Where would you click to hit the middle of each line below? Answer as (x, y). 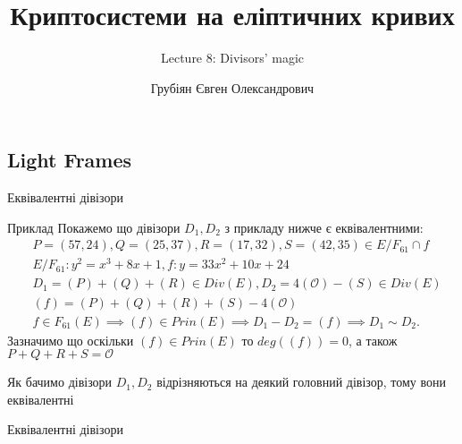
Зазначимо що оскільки (71, 340)
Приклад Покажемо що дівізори (94, 227)
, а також (373, 340)
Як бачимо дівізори (60, 382)
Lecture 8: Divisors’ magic (232, 58)
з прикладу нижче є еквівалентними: (324, 227)
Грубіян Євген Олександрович (232, 87)
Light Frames (70, 160)
